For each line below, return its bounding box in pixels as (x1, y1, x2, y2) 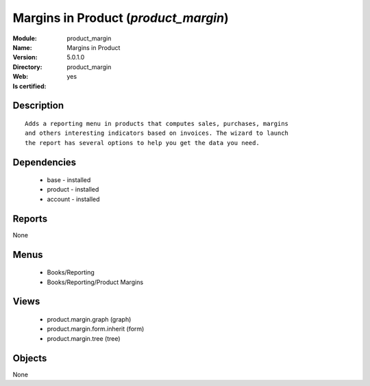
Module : (12, 34, 37, 42)
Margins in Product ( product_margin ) (12, 10, 229, 25)
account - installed (47, 195, 100, 203)
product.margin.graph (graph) (47, 315, 132, 323)
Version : (12, 53, 38, 62)
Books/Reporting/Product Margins (47, 278, 144, 286)
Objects (12, 352, 47, 364)
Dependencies (12, 156, 77, 168)
